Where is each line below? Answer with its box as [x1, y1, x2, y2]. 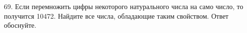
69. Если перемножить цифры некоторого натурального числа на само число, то [4, 1, 244, 11]
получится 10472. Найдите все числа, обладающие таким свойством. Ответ [4, 11, 229, 21]
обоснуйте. [4, 20, 36, 30]
